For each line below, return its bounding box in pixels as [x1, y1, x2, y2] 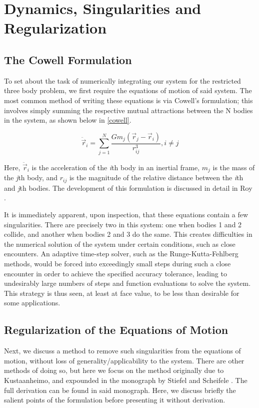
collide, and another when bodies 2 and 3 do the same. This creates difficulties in [4, 229, 252, 239]
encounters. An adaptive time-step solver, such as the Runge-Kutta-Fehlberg [4, 248, 238, 259]
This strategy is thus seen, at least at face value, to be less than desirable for [4, 287, 239, 298]
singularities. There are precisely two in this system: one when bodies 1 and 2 [4, 219, 242, 229]
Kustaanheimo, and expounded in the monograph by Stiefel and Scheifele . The [4, 374, 247, 385]
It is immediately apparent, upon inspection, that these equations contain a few [4, 209, 248, 220]
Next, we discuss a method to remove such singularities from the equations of [4, 345, 241, 356]
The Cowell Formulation [4, 52, 132, 67]
